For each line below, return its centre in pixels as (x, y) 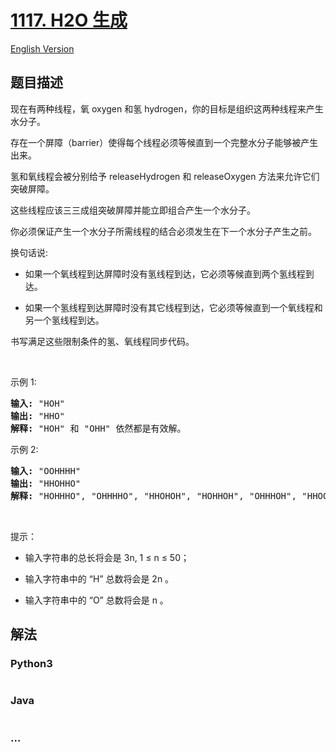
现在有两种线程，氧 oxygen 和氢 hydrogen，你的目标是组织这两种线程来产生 (167, 108)
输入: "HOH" (38, 403)
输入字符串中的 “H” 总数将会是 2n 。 (99, 578)
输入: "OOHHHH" (46, 470)
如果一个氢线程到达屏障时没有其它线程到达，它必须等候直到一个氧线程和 (173, 307)
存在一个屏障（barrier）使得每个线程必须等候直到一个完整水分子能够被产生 (164, 142)
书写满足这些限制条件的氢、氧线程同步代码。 (102, 341)
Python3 (31, 664)
